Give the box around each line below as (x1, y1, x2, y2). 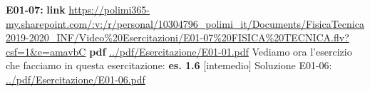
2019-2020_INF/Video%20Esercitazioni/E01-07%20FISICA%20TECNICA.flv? (6, 30, 349, 45)
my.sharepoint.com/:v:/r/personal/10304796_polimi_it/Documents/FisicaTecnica (6, 16, 364, 31)
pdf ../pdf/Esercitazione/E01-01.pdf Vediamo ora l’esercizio (89, 44, 352, 58)
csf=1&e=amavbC (6, 44, 86, 58)
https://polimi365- (68, 2, 150, 16)
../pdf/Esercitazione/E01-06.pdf (6, 71, 145, 86)
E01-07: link (6, 2, 66, 16)
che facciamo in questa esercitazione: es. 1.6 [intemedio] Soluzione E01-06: (6, 58, 332, 73)
